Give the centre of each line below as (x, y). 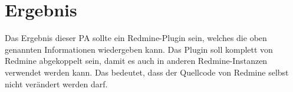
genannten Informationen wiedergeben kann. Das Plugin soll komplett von (139, 49)
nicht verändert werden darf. (56, 84)
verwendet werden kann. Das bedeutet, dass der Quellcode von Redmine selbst (147, 72)
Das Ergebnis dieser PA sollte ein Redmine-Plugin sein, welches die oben (136, 38)
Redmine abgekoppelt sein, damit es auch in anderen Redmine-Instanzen (136, 61)
